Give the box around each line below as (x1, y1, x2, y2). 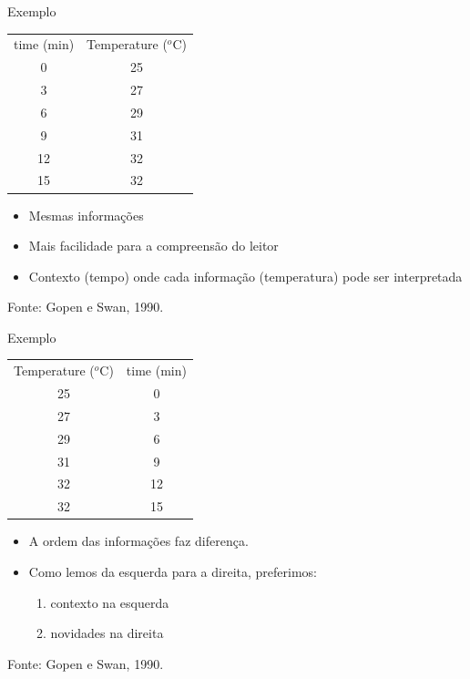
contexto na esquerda (50, 592, 169, 612)
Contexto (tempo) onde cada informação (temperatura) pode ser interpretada (28, 266, 463, 285)
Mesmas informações (28, 205, 144, 224)
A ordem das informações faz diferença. (28, 531, 249, 550)
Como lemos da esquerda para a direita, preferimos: (28, 561, 317, 581)
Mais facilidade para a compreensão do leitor (28, 236, 279, 255)
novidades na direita (50, 623, 164, 643)
